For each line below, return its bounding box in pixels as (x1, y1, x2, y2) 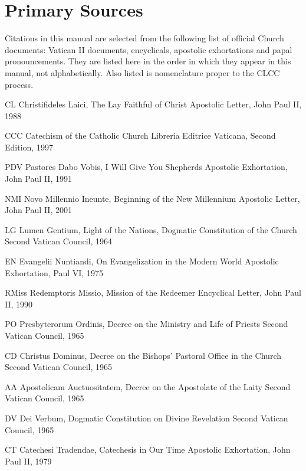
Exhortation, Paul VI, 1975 (5, 266, 103, 279)
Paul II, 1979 (5, 454, 52, 467)
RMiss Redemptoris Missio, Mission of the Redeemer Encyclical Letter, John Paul (5, 286, 301, 299)
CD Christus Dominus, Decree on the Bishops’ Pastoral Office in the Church (5, 349, 281, 361)
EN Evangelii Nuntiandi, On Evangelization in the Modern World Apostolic (5, 255, 279, 267)
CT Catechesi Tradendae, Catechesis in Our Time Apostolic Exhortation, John (5, 443, 291, 456)
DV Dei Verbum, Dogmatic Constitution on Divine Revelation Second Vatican (5, 411, 288, 424)
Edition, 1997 (5, 140, 53, 153)
